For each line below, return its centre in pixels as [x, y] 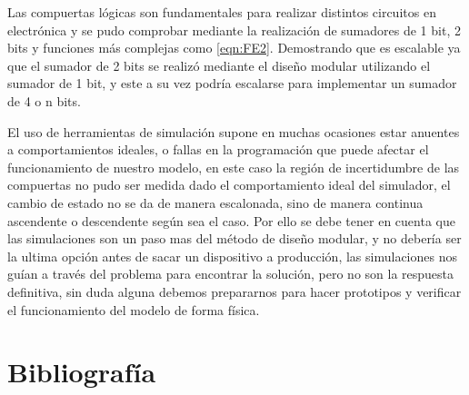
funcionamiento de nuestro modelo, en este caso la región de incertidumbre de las [234, 167]
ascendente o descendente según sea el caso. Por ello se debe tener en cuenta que [231, 220]
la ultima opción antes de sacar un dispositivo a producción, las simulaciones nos [232, 256]
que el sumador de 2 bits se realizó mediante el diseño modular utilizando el [219, 65]
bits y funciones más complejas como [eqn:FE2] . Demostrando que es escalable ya [234, 48]
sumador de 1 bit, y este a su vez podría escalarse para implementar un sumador [232, 83]
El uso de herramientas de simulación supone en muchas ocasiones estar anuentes [234, 131]
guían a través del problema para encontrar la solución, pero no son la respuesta [231, 274]
